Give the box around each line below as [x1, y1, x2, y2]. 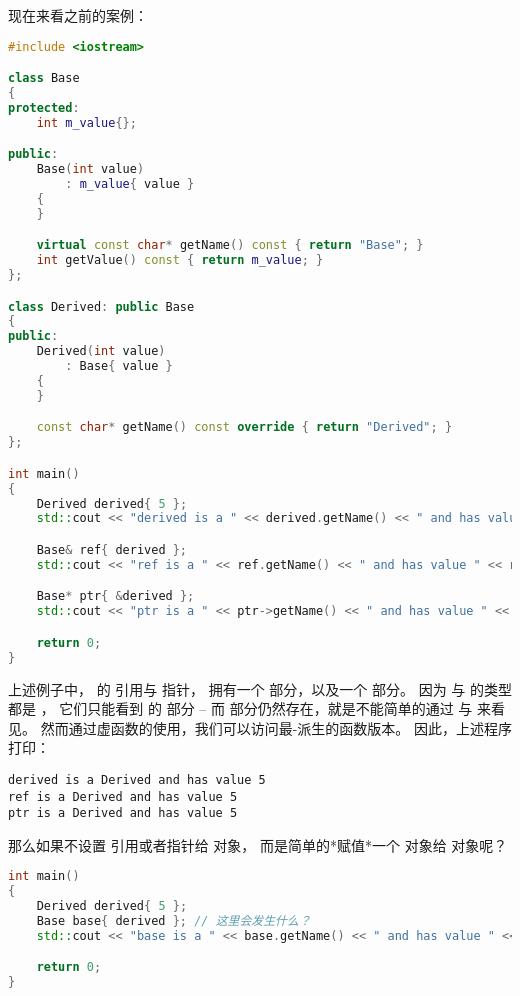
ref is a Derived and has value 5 [8, 789, 238, 804]
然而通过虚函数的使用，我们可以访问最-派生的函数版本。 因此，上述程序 [40, 717, 512, 738]
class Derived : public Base [8, 299, 195, 314]
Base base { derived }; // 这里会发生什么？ [36, 914, 311, 929]
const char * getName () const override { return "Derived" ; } [36, 420, 453, 435]
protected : [8, 100, 80, 115]
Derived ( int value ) [36, 344, 166, 359]
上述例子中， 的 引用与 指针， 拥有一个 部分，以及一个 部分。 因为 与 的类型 [8, 678, 512, 699]
